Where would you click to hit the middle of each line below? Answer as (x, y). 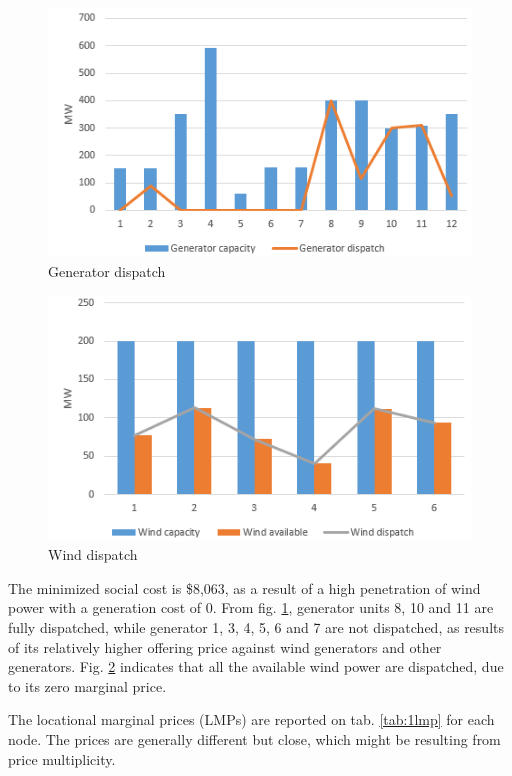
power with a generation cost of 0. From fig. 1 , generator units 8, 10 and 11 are (251, 607)
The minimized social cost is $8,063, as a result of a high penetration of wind (244, 587)
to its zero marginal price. (87, 685)
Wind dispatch (93, 554)
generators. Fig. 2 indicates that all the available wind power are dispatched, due (256, 666)
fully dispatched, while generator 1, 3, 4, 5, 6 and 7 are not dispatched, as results (256, 627)
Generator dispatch (107, 270)
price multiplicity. (62, 758)
